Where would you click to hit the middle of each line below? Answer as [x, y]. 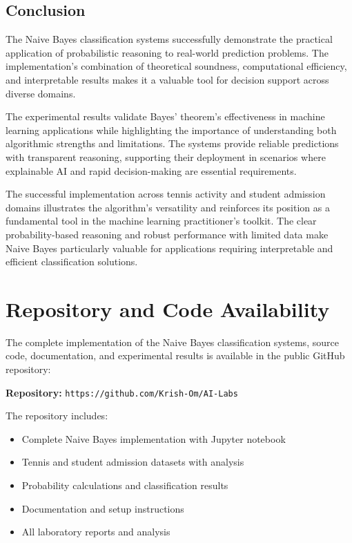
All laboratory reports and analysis [96, 532]
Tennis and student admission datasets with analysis [133, 462]
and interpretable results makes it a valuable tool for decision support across [167, 79]
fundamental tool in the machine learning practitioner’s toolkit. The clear [161, 221]
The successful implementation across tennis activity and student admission [166, 194]
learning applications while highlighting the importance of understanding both [171, 130]
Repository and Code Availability [168, 308]
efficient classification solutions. [72, 261]
